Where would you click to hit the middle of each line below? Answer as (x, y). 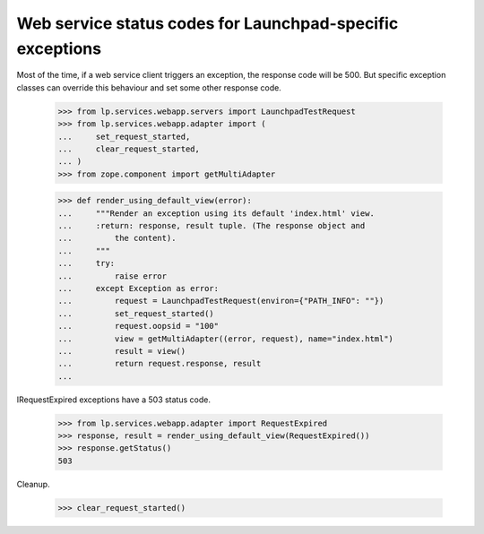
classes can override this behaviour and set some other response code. (149, 87)
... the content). (117, 238)
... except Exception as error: (138, 288)
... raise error (112, 276)
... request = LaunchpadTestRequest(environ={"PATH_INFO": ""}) (221, 301)
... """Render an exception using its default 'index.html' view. (216, 213)
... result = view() (122, 351)
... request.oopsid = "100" (138, 326)
